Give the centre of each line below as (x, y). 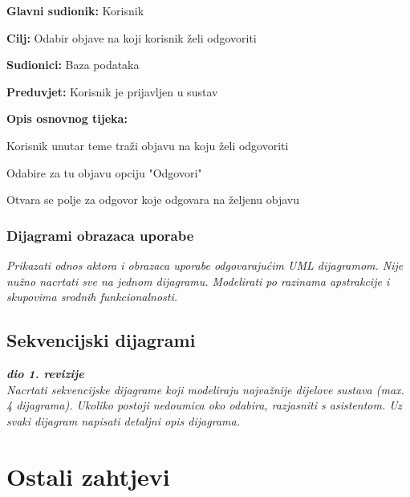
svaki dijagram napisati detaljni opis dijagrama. (123, 420)
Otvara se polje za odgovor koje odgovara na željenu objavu (153, 200)
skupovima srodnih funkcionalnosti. (92, 297)
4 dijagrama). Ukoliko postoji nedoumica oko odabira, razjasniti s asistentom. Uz (204, 405)
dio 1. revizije (45, 373)
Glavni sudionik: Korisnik (75, 10)
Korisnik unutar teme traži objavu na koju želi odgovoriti (148, 145)
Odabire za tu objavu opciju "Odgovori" (104, 172)
